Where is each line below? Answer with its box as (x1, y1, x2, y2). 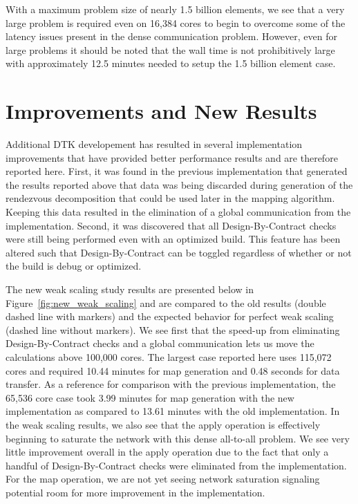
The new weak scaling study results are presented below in (6, 282, 254, 297)
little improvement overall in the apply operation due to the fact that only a (6, 445, 329, 459)
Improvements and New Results (6, 97, 317, 125)
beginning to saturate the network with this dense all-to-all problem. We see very (6, 431, 350, 445)
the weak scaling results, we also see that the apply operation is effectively (6, 417, 321, 431)
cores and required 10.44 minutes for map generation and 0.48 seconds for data (6, 363, 340, 377)
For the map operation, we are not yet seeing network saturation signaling (6, 472, 320, 486)
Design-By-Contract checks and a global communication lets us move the (6, 336, 314, 351)
